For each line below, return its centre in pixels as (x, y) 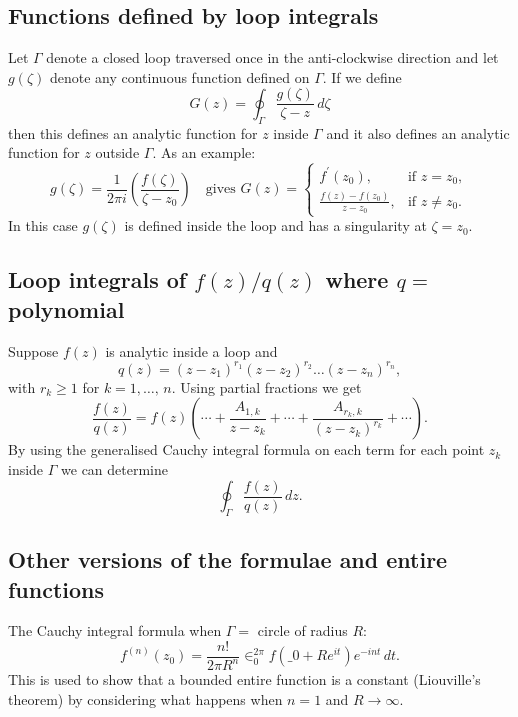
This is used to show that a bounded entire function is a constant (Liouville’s (244, 679)
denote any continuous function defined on (179, 76)
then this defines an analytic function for (133, 132)
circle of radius (302, 630)
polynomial (66, 308)
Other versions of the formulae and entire (228, 559)
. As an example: (204, 152)
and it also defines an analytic (418, 132)
